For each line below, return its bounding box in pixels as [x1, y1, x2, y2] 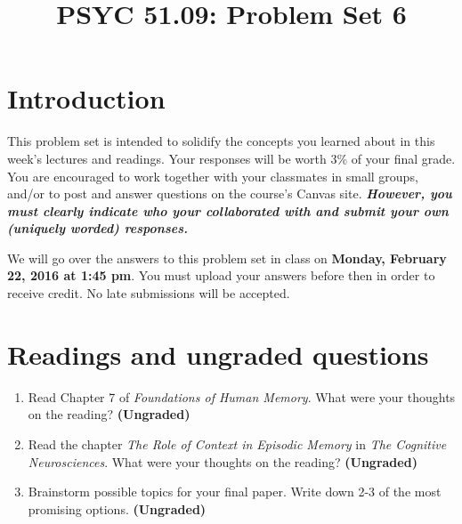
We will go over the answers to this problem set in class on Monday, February [7, 248, 447, 267]
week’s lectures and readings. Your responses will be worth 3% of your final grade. [7, 149, 456, 167]
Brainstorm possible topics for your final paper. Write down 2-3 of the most [28, 482, 442, 501]
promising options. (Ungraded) [28, 499, 207, 518]
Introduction [7, 80, 166, 117]
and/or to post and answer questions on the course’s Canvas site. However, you [7, 184, 452, 203]
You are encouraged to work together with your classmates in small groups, [7, 166, 418, 185]
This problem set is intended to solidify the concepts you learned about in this [7, 132, 435, 150]
